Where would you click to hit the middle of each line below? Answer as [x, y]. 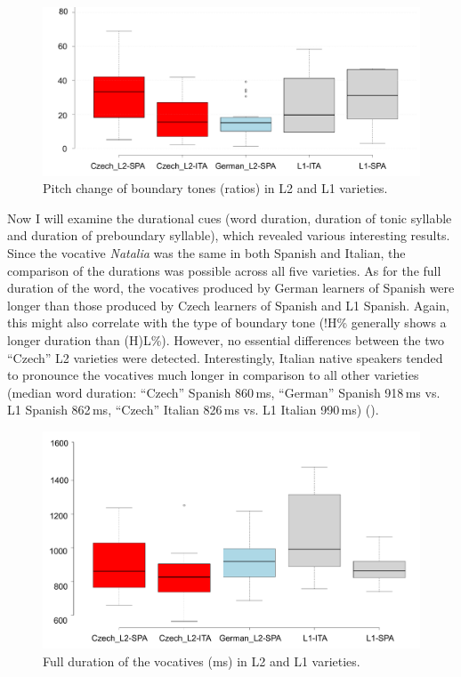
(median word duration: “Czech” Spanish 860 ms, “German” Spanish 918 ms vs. [224, 392]
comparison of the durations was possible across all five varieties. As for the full [224, 270]
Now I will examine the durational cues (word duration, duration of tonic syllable [230, 218]
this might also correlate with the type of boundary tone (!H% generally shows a [227, 322]
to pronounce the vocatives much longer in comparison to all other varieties [213, 375]
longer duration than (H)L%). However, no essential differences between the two [226, 339]
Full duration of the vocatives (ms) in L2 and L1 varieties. [202, 661]
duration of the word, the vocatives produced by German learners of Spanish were [231, 288]
